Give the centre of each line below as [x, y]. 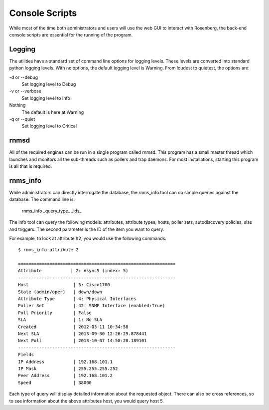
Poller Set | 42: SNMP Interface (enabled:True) [92, 306]
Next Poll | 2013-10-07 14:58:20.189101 [82, 341]
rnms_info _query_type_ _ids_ [52, 211]
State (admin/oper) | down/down [60, 292]
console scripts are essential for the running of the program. [71, 34]
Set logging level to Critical [49, 126]
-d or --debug [24, 77]
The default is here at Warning [53, 112]
